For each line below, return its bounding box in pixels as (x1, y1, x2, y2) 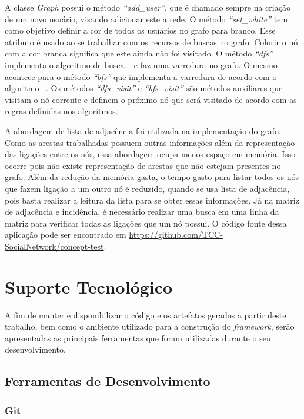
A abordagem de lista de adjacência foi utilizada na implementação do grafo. (5, 124, 281, 137)
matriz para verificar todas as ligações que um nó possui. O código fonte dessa (5, 217, 287, 229)
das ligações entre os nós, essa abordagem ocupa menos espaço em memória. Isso (5, 148, 296, 160)
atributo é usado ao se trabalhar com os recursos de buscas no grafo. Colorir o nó (5, 35, 298, 48)
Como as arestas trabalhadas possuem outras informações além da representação (5, 136, 295, 148)
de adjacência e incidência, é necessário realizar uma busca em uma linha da (5, 205, 279, 218)
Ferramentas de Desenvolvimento (5, 372, 211, 390)
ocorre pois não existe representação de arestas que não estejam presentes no (5, 159, 281, 171)
